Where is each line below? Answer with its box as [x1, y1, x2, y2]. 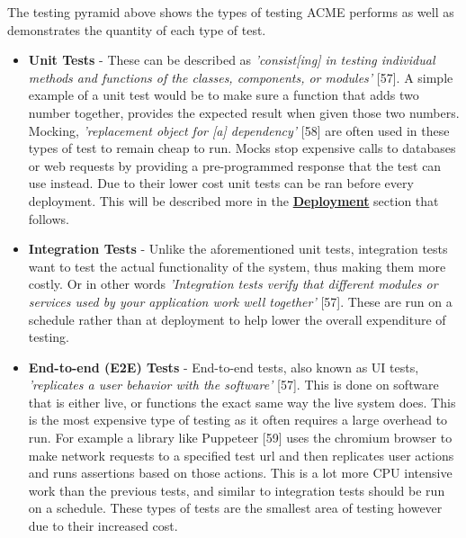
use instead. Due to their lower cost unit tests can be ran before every [28, 174, 414, 193]
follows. [28, 209, 69, 228]
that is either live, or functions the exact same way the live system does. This [28, 392, 456, 411]
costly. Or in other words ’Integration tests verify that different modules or [28, 274, 438, 293]
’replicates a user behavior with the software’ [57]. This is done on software [28, 375, 439, 394]
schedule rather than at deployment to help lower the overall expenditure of [28, 309, 446, 328]
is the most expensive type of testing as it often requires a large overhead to [28, 410, 448, 429]
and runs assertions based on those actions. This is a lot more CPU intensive [28, 463, 453, 482]
